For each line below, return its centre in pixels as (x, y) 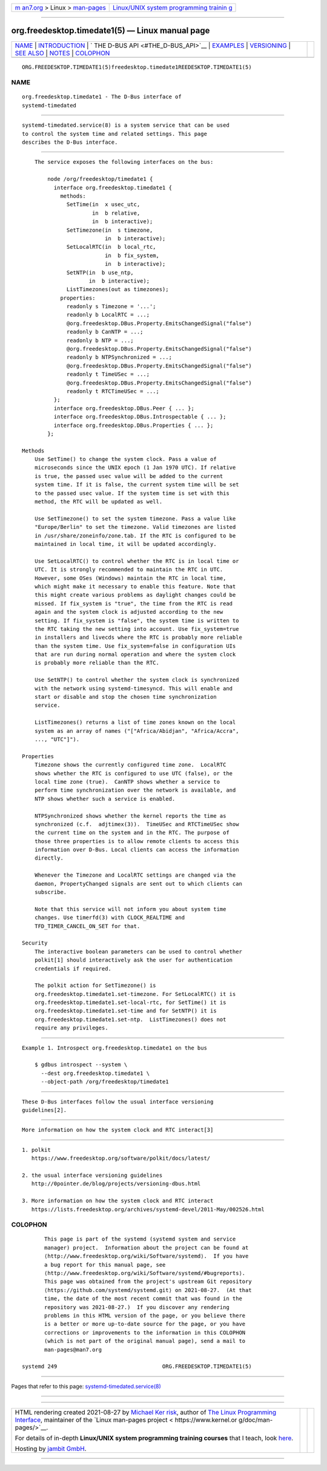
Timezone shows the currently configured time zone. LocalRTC (130, 765)
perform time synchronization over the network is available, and (135, 790)
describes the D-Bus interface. (70, 142)
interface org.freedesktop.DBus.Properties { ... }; (134, 425)
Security (35, 943)
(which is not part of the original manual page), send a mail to (145, 1341)
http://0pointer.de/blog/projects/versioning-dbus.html (116, 1184)
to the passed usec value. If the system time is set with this (132, 493)
